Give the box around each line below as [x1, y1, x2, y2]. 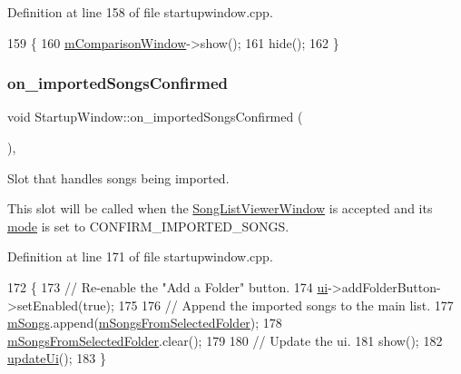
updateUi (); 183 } [7, 349, 106, 368]
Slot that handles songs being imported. [7, 168, 230, 187]
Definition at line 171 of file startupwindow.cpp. [7, 247, 273, 266]
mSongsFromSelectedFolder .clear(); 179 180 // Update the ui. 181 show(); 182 [7, 330, 443, 349]
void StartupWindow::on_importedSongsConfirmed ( [7, 107, 303, 126]
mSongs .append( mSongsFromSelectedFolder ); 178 [7, 313, 282, 332]
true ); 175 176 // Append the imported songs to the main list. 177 [83, 295, 454, 314]
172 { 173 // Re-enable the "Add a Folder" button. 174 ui [7, 277, 329, 296]
